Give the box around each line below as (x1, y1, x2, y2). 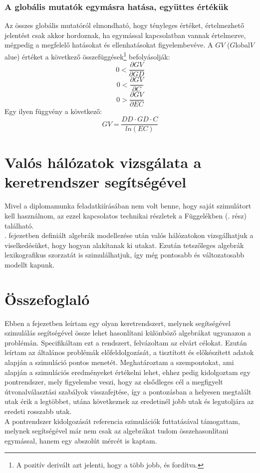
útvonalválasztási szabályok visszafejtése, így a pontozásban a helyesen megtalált (4, 386, 252, 396)
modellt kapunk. (4, 259, 54, 269)
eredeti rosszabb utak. (4, 406, 72, 416)
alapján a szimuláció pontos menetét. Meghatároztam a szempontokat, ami (4, 357, 234, 367)
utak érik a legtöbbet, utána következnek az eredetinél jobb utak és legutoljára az (4, 396, 254, 406)
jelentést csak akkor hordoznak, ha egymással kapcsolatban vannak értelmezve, (4, 29, 246, 40)
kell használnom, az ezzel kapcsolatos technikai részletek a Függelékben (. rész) (4, 210, 247, 220)
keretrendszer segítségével (4, 171, 187, 192)
